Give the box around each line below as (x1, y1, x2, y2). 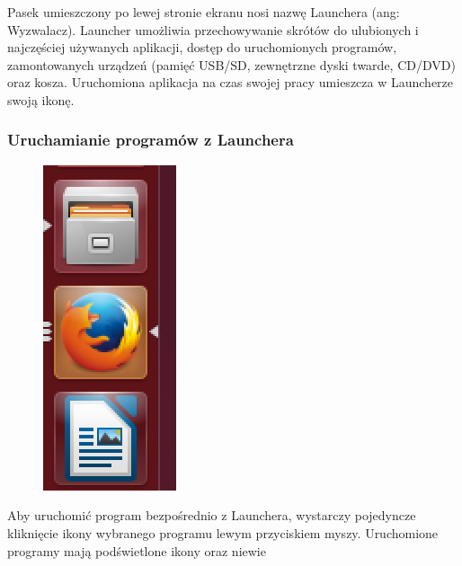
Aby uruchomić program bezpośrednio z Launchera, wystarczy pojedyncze (7, 506, 416, 525)
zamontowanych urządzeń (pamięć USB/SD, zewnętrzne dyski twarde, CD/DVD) (7, 55, 456, 74)
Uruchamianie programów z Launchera (7, 128, 294, 151)
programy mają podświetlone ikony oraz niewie (7, 541, 266, 560)
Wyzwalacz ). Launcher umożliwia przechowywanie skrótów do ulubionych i (7, 20, 419, 39)
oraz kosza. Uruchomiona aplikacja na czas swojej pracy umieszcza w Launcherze (7, 73, 454, 92)
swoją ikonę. (7, 90, 75, 109)
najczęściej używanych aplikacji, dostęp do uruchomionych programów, (7, 38, 397, 57)
